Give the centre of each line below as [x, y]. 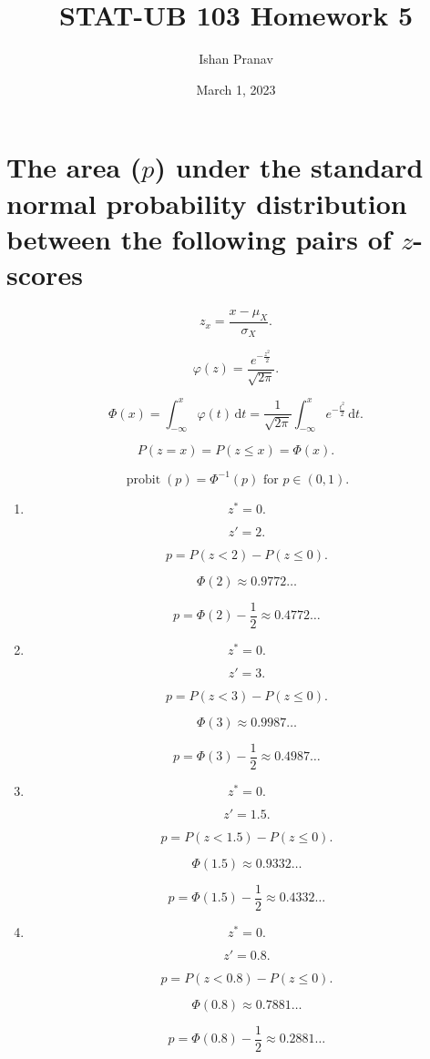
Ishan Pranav [236, 59]
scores [45, 274]
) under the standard [289, 167]
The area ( [74, 167]
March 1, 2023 [236, 89]
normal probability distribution [207, 203]
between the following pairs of [199, 238]
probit [143, 479]
